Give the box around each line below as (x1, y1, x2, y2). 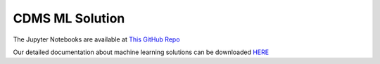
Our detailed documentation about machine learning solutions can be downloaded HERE (13, 48, 270, 56)
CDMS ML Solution (13, 11, 125, 26)
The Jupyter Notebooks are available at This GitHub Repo (13, 35, 180, 44)
